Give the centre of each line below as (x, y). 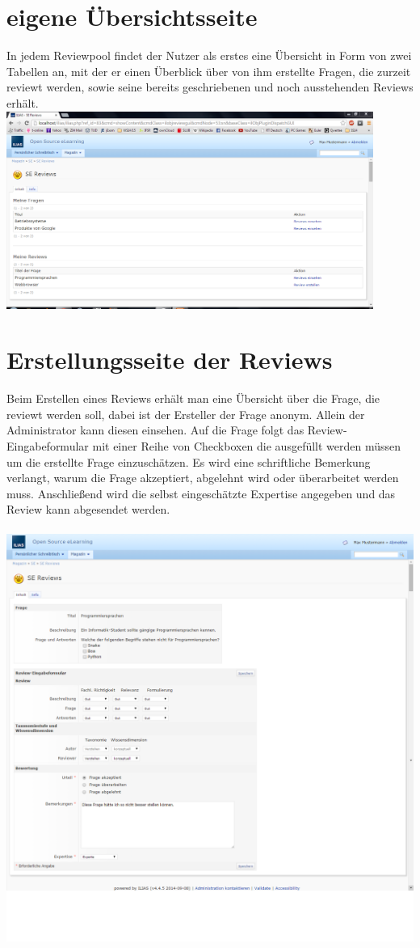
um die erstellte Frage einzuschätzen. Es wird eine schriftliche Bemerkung (189, 461)
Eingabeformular (48, 446)
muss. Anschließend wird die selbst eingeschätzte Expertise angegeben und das (201, 493)
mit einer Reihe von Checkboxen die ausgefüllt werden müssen (247, 446)
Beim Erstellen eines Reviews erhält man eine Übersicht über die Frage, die (193, 398)
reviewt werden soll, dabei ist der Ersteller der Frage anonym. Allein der (186, 414)
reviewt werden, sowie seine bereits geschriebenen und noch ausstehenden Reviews (210, 87)
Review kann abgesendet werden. (88, 509)
